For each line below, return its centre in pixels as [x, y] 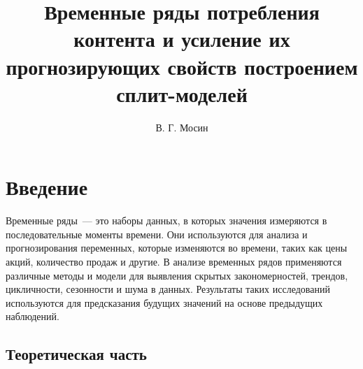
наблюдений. [33, 316]
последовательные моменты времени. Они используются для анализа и [157, 234]
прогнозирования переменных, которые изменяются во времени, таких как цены [177, 248]
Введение [47, 187]
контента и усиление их [182, 39]
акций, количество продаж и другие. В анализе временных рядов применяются [174, 261]
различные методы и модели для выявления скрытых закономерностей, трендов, [177, 275]
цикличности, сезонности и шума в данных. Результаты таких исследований [168, 289]
